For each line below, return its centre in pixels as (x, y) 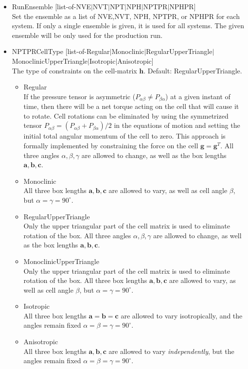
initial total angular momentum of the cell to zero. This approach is (124, 136)
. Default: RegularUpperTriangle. (193, 70)
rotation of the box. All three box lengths (85, 280)
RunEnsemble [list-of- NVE (51, 6)
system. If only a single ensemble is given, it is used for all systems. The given (128, 26)
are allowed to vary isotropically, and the (182, 315)
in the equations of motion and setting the (177, 125)
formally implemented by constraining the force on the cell (111, 145)
